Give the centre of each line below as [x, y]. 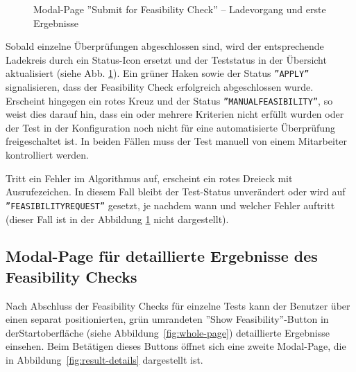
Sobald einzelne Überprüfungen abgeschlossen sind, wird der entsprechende [165, 46]
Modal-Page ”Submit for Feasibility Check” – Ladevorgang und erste [180, 9]
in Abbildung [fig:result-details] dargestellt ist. [104, 360]
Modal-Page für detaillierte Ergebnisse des [162, 256]
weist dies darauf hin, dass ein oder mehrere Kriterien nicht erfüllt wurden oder [175, 114]
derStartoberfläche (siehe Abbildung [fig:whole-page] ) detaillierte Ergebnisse [168, 332]
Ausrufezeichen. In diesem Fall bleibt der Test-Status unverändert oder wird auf [176, 192]
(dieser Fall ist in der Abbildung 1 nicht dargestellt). [117, 219]
